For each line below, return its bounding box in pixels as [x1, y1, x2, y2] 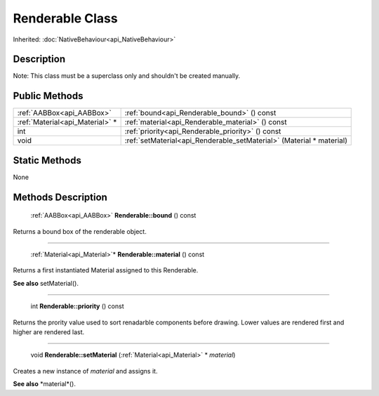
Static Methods [13, 154, 82, 166]
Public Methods [13, 90, 84, 102]
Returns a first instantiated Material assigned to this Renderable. [13, 266, 199, 275]
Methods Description [13, 191, 108, 203]
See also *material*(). [13, 380, 77, 388]
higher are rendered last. [13, 328, 85, 336]
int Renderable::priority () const [30, 302, 124, 310]
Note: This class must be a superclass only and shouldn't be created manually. [13, 72, 241, 80]
